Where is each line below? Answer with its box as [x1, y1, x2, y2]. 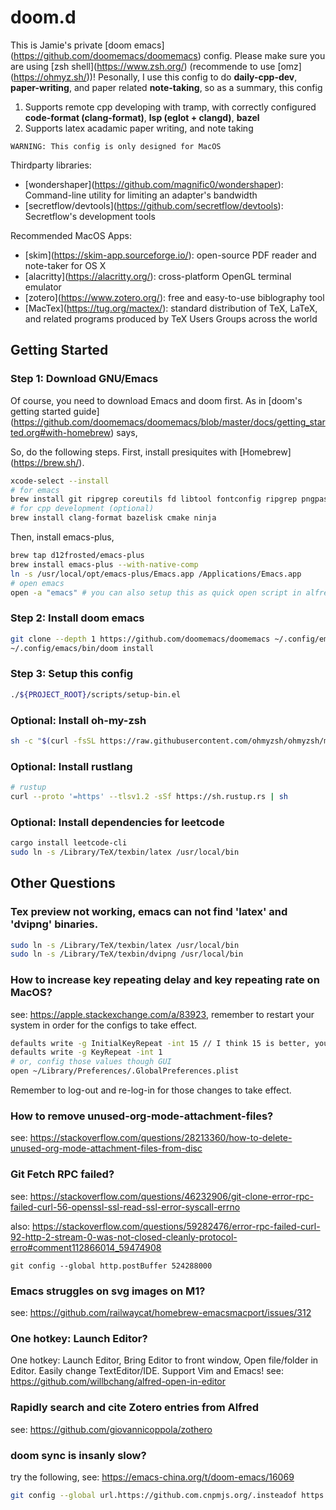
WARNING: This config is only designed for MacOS [10, 141, 222, 151]
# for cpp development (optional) [10, 504, 155, 514]
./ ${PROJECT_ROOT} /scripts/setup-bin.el [10, 689, 182, 700]
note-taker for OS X [24, 259, 107, 271]
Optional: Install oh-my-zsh [10, 713, 147, 727]
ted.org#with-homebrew [10, 426, 112, 438]
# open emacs [10, 578, 65, 588]
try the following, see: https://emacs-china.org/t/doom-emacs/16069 [10, 1471, 295, 1483]
